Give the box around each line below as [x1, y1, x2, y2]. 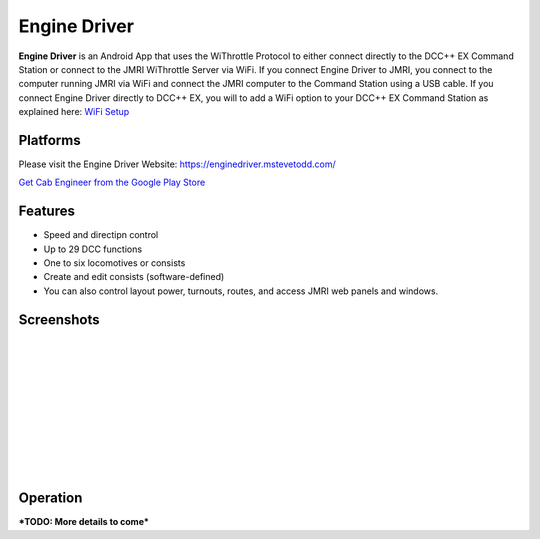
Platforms [18, 131, 81, 149]
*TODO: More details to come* [18, 516, 150, 528]
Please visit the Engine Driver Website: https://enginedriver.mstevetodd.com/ [18, 158, 336, 170]
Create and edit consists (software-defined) [43, 271, 225, 283]
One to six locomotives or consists [43, 257, 186, 269]
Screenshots [18, 311, 100, 328]
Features [18, 203, 75, 220]
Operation [18, 490, 83, 507]
